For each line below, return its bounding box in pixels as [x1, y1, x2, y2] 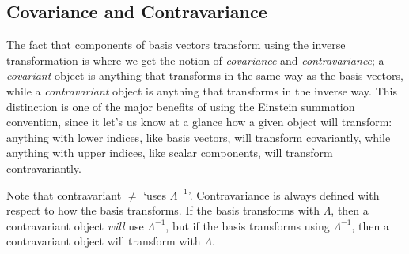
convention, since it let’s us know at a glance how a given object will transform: [6, 114, 392, 130]
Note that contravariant [6, 186, 122, 203]
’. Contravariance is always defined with [187, 186, 380, 203]
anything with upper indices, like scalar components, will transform [6, 144, 333, 161]
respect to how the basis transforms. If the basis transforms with [6, 202, 320, 219]
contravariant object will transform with [6, 233, 201, 249]
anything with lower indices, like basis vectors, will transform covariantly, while [6, 129, 391, 145]
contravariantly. [6, 159, 81, 176]
